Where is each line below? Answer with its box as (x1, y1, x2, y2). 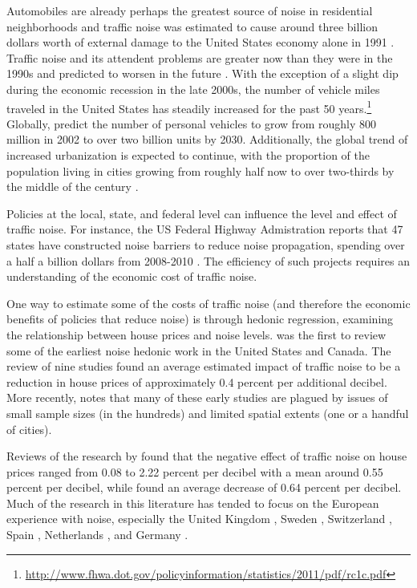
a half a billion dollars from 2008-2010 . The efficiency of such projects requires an (6, 252, 410, 269)
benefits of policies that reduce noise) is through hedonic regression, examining (6, 310, 394, 327)
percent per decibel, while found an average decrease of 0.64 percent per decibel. (6, 479, 402, 496)
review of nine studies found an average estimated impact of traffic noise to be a (6, 358, 401, 375)
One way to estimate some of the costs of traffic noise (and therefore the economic (6, 294, 411, 311)
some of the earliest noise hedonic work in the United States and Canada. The (6, 342, 391, 359)
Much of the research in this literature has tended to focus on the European (6, 494, 379, 511)
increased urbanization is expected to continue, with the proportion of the (6, 147, 370, 163)
